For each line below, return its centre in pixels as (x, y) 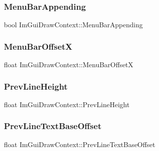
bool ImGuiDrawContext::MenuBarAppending (73, 25)
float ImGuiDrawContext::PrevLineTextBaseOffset (80, 144)
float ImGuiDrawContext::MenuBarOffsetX (69, 65)
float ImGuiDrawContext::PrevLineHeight (67, 104)
